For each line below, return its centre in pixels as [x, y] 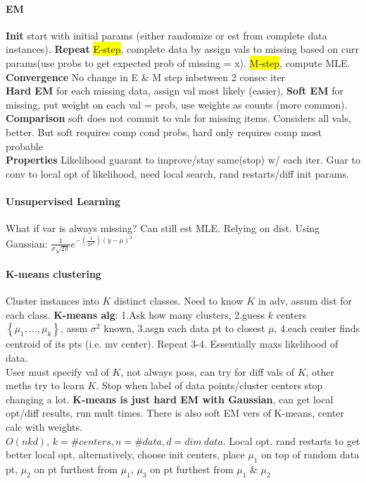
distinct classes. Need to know [179, 301]
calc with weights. [44, 427]
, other [320, 371]
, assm [74, 328]
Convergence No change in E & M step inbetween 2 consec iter [146, 77]
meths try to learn [45, 385]
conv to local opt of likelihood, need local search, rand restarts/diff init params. [177, 173]
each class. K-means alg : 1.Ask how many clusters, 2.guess [135, 314]
